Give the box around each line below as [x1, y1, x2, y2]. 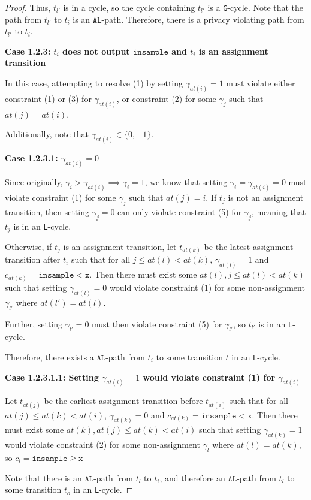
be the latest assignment [204, 240, 294, 252]
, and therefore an [159, 471, 225, 484]
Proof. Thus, [5, 1, 51, 13]
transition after [5, 253, 61, 266]
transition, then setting [5, 205, 89, 218]
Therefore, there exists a [5, 350, 94, 363]
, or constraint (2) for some [116, 92, 216, 104]
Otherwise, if [5, 240, 52, 252]
